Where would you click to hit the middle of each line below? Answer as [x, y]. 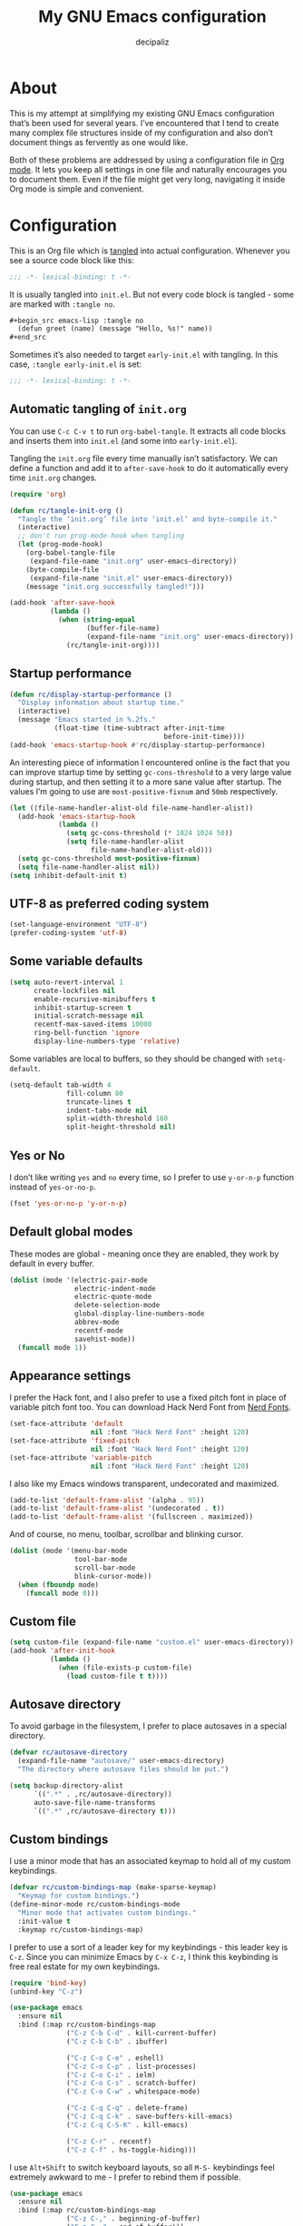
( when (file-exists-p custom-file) [125, 1668]
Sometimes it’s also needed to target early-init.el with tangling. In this [144, 355]
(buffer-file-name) [123, 628]
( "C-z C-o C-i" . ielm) [111, 2075]
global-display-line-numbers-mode [139, 1314]
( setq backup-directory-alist [67, 1786]
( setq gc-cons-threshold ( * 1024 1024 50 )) [150, 833]
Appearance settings [70, 1376]
